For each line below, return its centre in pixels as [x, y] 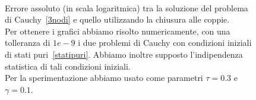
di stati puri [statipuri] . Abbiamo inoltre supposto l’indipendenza [124, 54]
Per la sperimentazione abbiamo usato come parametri [104, 78]
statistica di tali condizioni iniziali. [68, 66]
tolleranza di [28, 43]
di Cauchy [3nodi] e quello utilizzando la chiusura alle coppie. [117, 19]
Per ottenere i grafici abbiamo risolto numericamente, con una [118, 31]
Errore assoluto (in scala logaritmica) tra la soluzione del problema [127, 7]
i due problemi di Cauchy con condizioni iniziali [165, 43]
